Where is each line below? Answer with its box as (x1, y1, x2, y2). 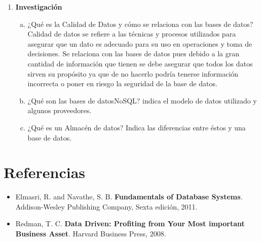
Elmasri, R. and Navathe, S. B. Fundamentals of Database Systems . (15, 191, 243, 202)
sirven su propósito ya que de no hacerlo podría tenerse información (27, 68, 239, 79)
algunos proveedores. (27, 105, 92, 116)
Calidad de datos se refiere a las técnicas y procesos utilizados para (27, 28, 236, 39)
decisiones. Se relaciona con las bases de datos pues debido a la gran (27, 48, 240, 59)
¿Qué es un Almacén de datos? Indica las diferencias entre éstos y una (27, 122, 246, 132)
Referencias (4, 162, 86, 183)
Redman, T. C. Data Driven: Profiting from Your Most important (15, 218, 245, 229)
